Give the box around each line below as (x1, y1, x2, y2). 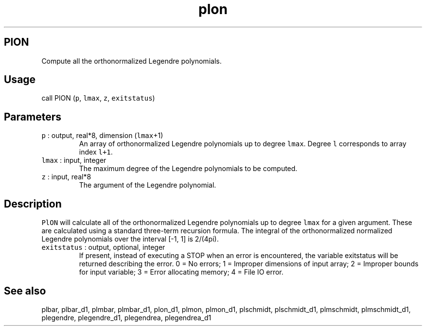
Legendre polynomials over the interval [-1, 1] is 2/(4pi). (41, 235, 219, 243)
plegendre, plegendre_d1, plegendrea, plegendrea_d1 (41, 313, 212, 322)
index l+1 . (79, 148, 113, 156)
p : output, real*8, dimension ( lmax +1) (41, 131, 163, 140)
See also (4, 284, 46, 297)
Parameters (4, 110, 61, 123)
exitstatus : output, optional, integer (41, 243, 165, 252)
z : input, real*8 (41, 173, 91, 181)
